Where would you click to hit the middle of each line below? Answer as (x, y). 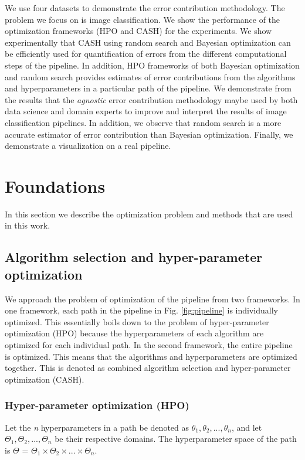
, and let (247, 427)
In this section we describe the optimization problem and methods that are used (149, 214)
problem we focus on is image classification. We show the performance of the (143, 19)
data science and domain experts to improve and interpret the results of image (146, 111)
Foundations (55, 185)
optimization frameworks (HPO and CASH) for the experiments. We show (138, 31)
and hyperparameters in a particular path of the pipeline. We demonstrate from (148, 88)
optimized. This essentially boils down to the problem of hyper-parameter (137, 321)
